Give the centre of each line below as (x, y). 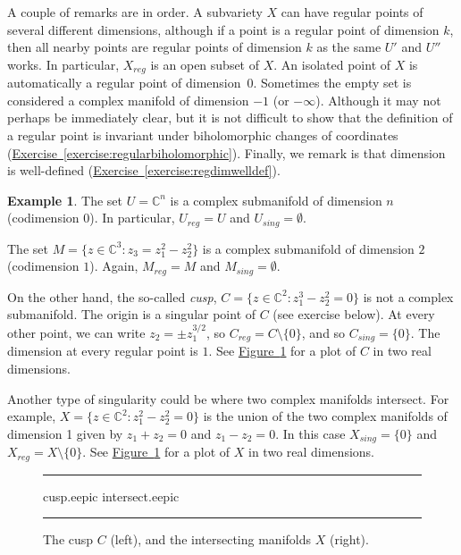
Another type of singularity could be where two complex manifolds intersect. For (228, 398)
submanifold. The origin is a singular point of (132, 314)
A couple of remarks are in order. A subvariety (135, 12)
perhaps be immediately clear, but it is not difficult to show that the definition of (230, 118)
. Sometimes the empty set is (332, 83)
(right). (349, 539)
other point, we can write (76, 332)
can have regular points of (352, 12)
